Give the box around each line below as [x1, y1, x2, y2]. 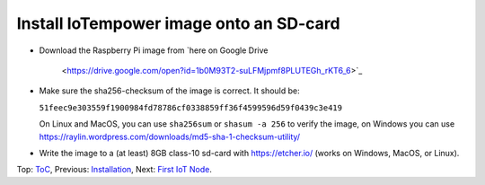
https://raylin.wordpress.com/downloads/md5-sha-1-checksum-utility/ [39, 131, 301, 142]
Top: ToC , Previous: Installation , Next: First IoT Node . [16, 164, 213, 175]
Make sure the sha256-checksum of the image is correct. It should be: [39, 85, 300, 96]
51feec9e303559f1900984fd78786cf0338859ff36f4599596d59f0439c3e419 [39, 102, 343, 112]
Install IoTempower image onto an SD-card [16, 13, 340, 33]
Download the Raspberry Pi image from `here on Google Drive [39, 45, 269, 56]
